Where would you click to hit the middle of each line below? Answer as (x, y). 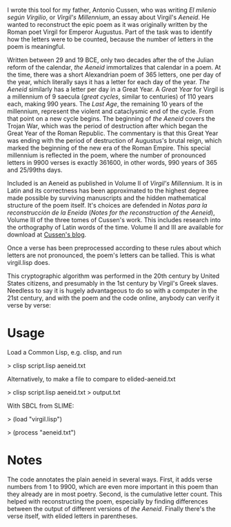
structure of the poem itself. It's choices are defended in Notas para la (107, 205)
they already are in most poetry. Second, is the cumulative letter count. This (115, 494)
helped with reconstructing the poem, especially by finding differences (108, 501)
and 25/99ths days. (35, 170)
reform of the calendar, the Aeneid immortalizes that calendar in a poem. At (114, 67)
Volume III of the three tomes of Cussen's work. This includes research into (114, 220)
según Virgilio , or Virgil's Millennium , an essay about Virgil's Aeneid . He (109, 17)
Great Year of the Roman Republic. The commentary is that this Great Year (113, 133)
